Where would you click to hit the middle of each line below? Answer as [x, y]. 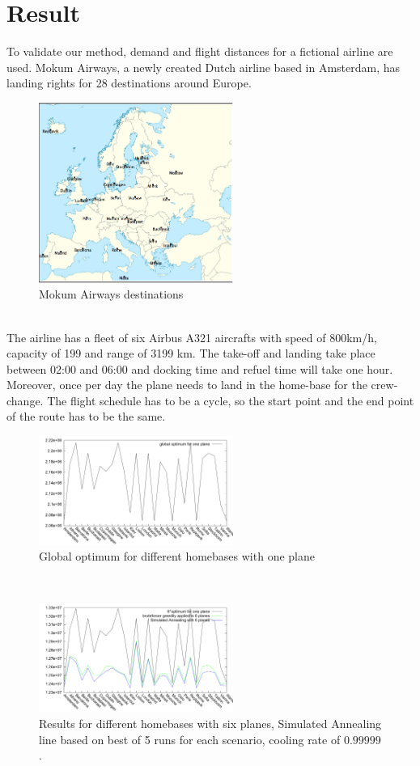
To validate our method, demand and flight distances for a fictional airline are [200, 51]
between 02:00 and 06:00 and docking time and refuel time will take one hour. [200, 368]
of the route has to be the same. [86, 416]
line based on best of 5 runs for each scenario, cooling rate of [190, 739]
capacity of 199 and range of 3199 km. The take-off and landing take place [191, 353]
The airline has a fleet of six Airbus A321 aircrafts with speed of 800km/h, [192, 337]
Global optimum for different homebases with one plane [177, 556]
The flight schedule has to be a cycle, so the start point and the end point [231, 400]
